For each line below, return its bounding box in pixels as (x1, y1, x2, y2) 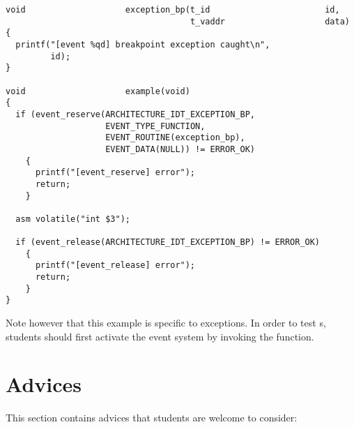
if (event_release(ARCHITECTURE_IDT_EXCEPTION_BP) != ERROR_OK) (15, 237, 321, 248)
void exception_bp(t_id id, (6, 5, 340, 15)
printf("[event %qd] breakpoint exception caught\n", (15, 39, 270, 50)
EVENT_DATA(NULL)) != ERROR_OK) (105, 144, 255, 154)
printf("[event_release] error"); (35, 260, 196, 271)
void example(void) (6, 86, 190, 96)
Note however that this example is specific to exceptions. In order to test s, (6, 315, 326, 330)
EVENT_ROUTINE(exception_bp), (105, 133, 245, 143)
